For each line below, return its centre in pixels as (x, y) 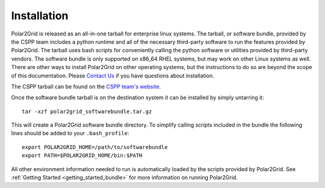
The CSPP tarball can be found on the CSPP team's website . (86, 86)
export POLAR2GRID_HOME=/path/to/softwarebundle (95, 147)
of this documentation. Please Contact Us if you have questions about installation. (113, 76)
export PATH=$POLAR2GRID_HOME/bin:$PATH (82, 156)
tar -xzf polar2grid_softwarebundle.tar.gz (87, 111)
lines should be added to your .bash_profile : (70, 133)
